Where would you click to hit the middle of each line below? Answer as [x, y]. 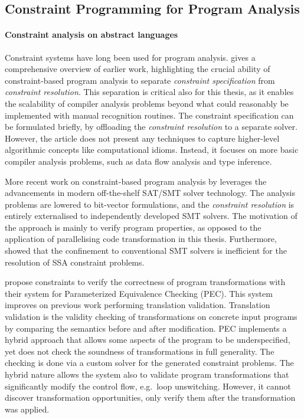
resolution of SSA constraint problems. [75, 262]
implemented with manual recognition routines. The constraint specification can [149, 115]
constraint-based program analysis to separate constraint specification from [140, 80]
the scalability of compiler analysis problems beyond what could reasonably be [147, 103]
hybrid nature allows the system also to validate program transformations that [147, 374]
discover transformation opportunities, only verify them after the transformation [150, 397]
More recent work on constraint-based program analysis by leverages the [136, 181]
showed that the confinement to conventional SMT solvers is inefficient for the [146, 251]
